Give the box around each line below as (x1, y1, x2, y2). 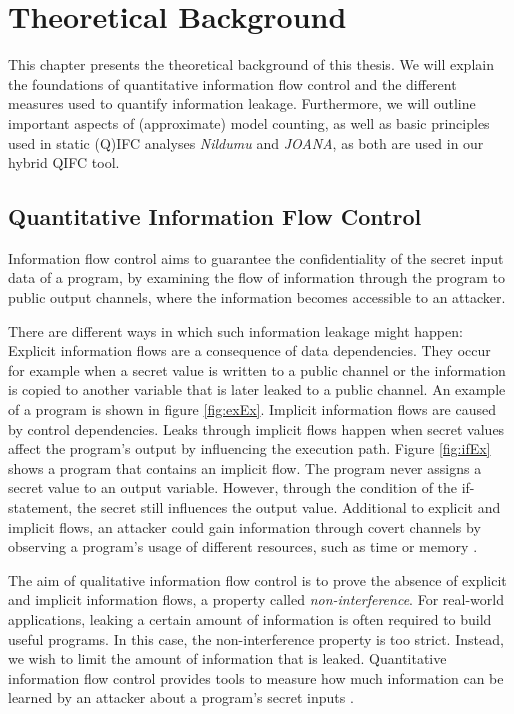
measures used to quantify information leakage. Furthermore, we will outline (8, 93, 476, 114)
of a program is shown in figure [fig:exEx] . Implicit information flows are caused (8, 399, 497, 420)
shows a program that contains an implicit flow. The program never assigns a (8, 457, 482, 478)
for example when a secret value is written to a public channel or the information (8, 359, 506, 380)
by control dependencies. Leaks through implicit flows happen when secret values (8, 418, 505, 439)
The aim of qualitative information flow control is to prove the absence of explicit (8, 569, 507, 590)
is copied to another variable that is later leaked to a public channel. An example (8, 379, 506, 400)
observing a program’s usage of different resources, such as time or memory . (8, 536, 478, 557)
